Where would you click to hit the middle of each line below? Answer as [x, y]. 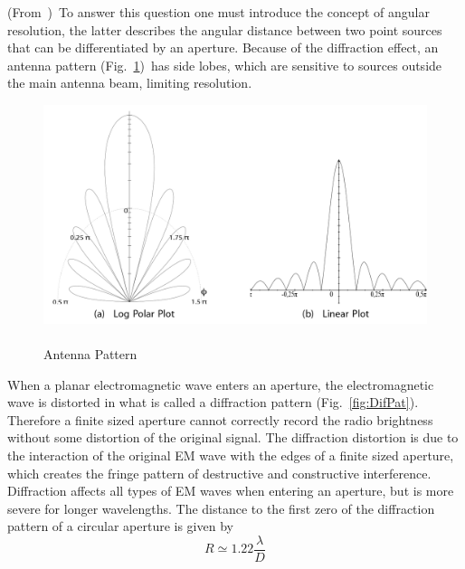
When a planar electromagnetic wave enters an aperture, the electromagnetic [221, 384]
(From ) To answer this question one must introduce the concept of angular [218, 12]
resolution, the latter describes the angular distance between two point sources [225, 29]
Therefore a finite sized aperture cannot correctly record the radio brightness [220, 419]
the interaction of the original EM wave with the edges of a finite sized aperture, [231, 455]
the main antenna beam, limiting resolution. [130, 83]
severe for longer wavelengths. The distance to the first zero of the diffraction [221, 508]
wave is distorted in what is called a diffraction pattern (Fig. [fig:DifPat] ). [213, 402]
